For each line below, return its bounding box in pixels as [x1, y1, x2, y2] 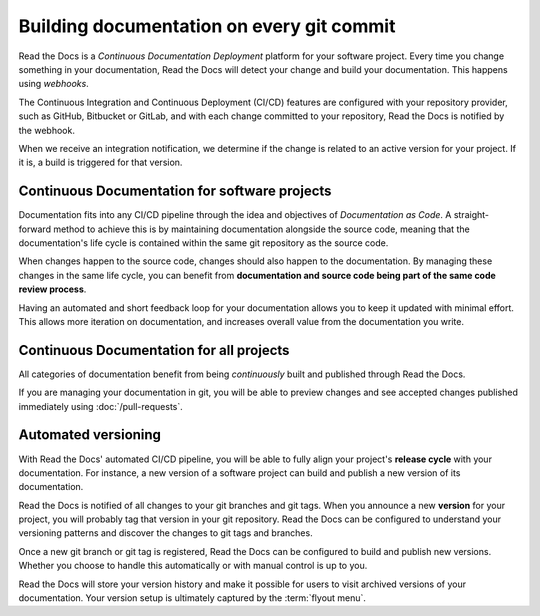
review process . [18, 283, 87, 295]
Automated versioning [18, 426, 162, 444]
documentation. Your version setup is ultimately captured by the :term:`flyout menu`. [18, 592, 367, 604]
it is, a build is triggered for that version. [18, 156, 183, 169]
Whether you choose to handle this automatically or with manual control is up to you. [18, 560, 368, 572]
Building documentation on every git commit [18, 15, 396, 37]
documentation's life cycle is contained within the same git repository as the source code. [18, 236, 389, 249]
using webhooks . [18, 78, 89, 90]
